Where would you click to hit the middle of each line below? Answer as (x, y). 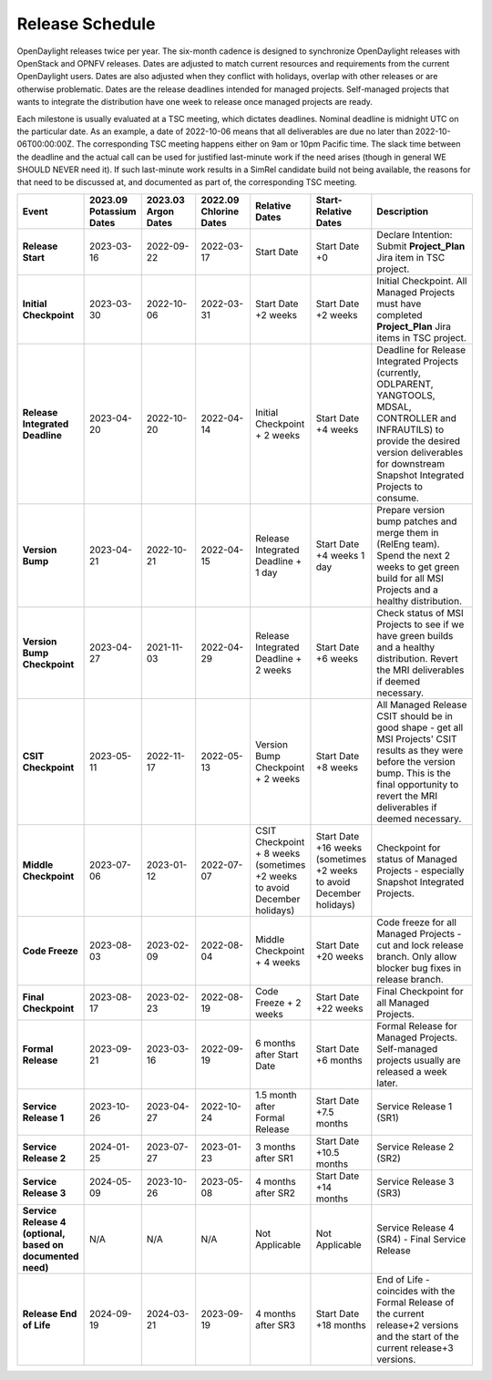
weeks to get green (418, 567)
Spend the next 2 (414, 555)
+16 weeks (339, 848)
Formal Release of (415, 1302)
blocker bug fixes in (419, 968)
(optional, (44, 1233)
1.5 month (277, 1095)
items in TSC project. (421, 337)
